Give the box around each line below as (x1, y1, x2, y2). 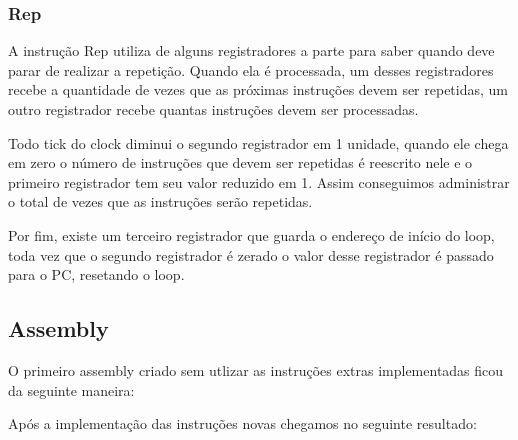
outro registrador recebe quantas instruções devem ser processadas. (8, 99, 419, 119)
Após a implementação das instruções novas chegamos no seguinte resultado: (8, 413, 477, 434)
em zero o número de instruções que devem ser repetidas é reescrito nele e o (8, 152, 473, 173)
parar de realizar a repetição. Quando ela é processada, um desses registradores (8, 59, 494, 80)
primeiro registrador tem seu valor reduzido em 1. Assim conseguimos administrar (8, 171, 510, 192)
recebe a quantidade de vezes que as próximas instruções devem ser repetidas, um (8, 79, 508, 100)
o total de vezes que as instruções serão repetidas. (8, 191, 313, 212)
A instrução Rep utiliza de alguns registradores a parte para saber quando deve (8, 40, 495, 61)
